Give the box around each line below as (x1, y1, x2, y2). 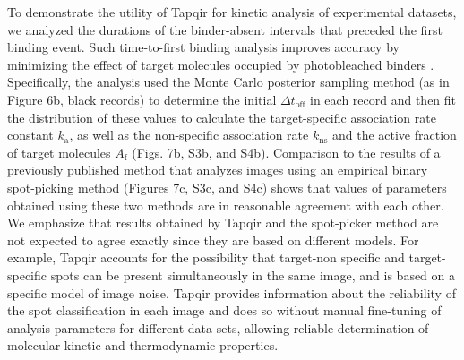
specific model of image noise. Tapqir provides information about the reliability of (7, 283, 456, 302)
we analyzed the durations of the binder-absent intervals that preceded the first (7, 20, 443, 39)
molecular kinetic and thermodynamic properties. (7, 336, 279, 355)
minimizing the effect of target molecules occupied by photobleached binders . (7, 55, 434, 73)
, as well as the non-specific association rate (69, 125, 309, 144)
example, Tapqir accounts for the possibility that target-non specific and (7, 248, 405, 267)
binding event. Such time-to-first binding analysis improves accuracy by (7, 38, 400, 56)
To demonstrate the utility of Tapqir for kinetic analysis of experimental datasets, (7, 3, 457, 21)
